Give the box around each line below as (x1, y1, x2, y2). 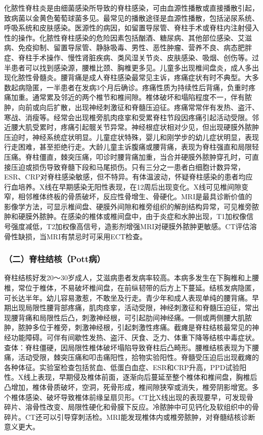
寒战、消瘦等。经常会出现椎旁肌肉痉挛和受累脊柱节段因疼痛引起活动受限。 (4, 112, 252, 122)
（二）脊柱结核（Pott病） (4, 252, 105, 265)
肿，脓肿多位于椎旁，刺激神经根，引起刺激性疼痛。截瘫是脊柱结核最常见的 (4, 322, 252, 333)
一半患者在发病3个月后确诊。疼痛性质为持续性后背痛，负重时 (46, 82, 248, 92)
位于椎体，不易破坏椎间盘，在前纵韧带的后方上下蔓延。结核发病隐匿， (25, 282, 259, 293)
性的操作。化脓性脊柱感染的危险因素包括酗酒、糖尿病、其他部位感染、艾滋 (4, 32, 252, 43)
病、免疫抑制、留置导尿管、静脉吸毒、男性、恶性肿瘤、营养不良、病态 (4, 42, 238, 53)
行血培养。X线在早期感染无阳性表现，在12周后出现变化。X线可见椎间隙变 (4, 181, 248, 192)
